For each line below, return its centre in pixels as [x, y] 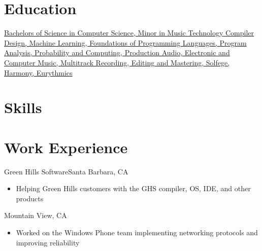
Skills [23, 107]
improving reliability [48, 242]
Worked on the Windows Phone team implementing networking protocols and [137, 232]
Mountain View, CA [36, 215]
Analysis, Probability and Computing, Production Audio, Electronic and [117, 52]
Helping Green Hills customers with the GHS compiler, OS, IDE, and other [133, 188]
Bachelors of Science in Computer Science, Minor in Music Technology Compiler [129, 33]
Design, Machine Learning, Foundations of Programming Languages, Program [125, 42]
